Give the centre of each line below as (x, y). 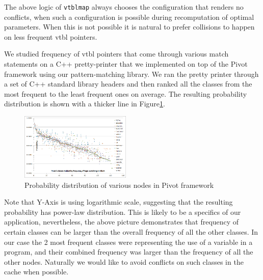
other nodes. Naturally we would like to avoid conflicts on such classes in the (124, 261)
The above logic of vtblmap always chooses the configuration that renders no (124, 7)
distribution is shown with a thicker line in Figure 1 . (85, 104)
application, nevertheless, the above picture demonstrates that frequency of (122, 222)
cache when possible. (36, 272)
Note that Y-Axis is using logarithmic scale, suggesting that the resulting (119, 202)
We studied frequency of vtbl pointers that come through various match (116, 54)
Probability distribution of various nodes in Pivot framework (119, 185)
